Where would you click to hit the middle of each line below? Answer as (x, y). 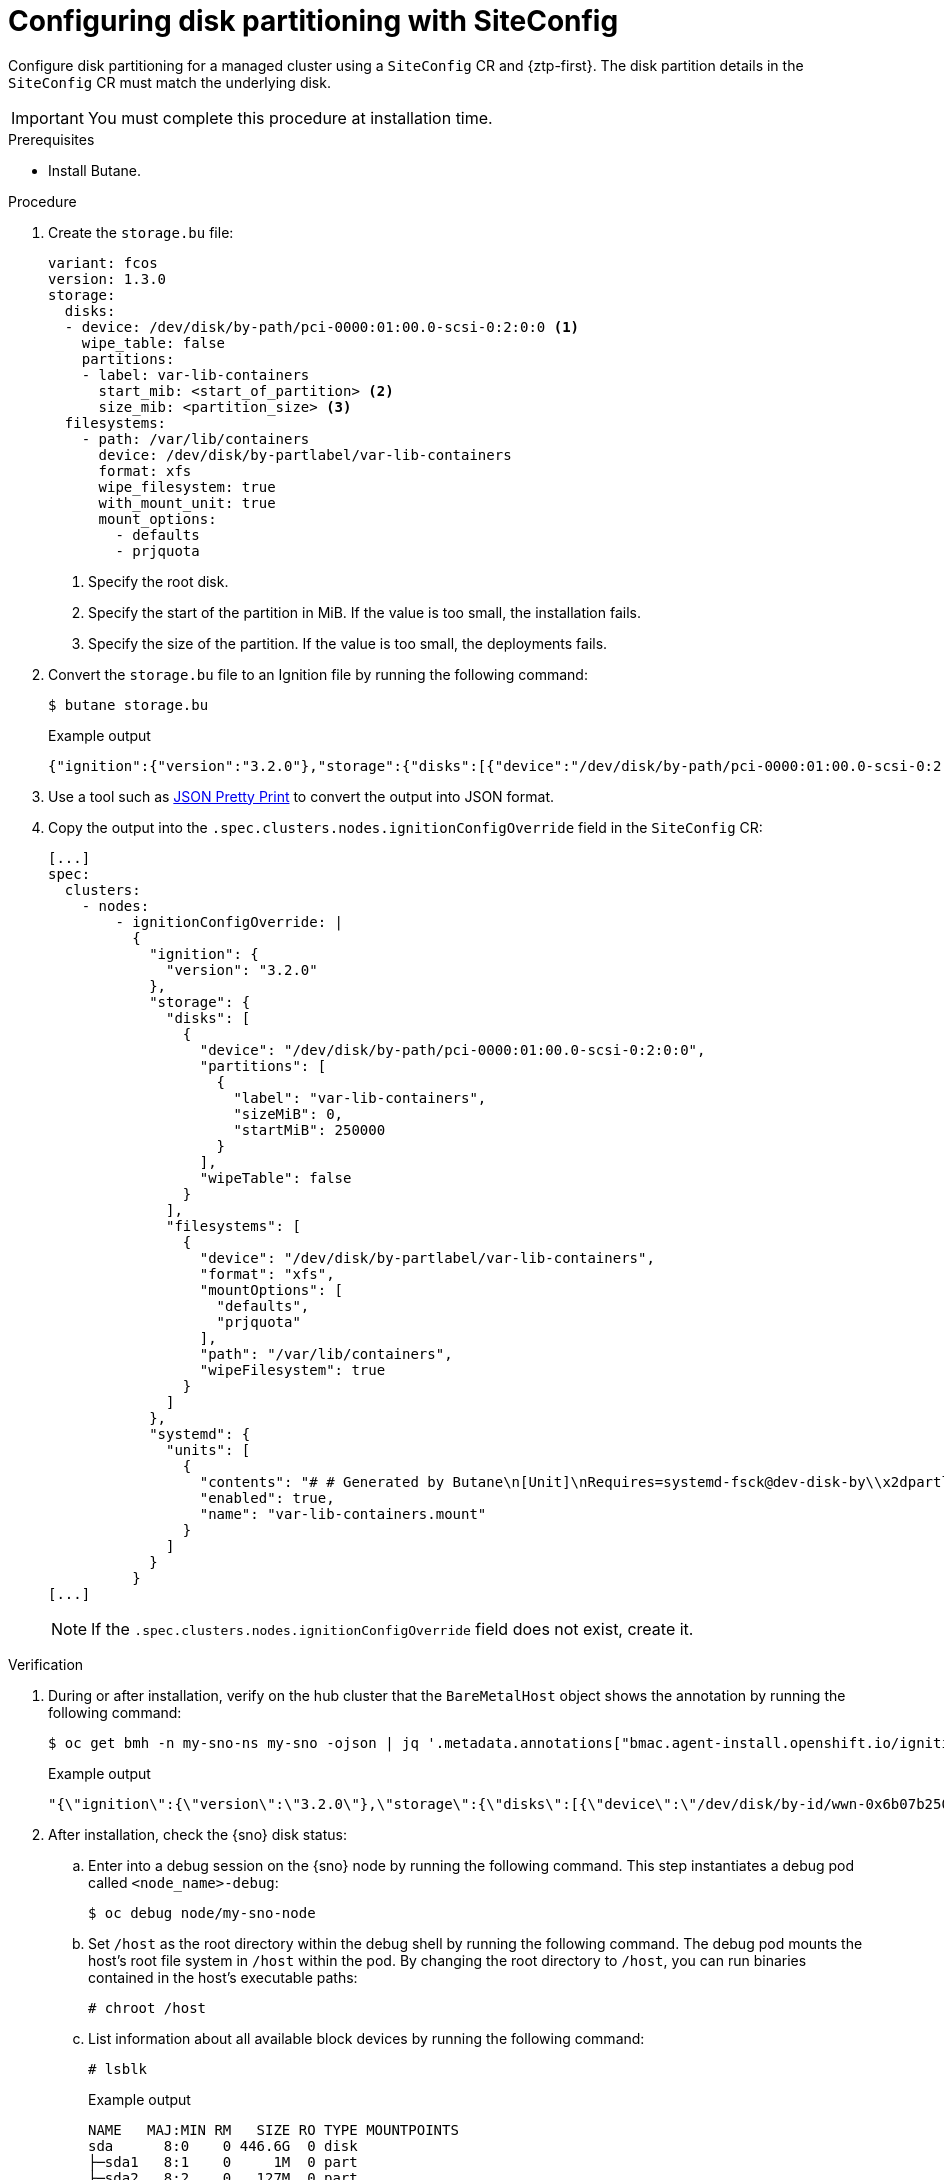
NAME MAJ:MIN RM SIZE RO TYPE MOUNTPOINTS (273, 2129)
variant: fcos (103, 262)
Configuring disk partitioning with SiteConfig (313, 21)
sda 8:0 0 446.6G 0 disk (223, 2145)
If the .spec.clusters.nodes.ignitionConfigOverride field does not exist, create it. (392, 1628)
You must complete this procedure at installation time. (290, 117)
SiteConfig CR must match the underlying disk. (169, 82)
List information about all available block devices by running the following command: (366, 2038)
